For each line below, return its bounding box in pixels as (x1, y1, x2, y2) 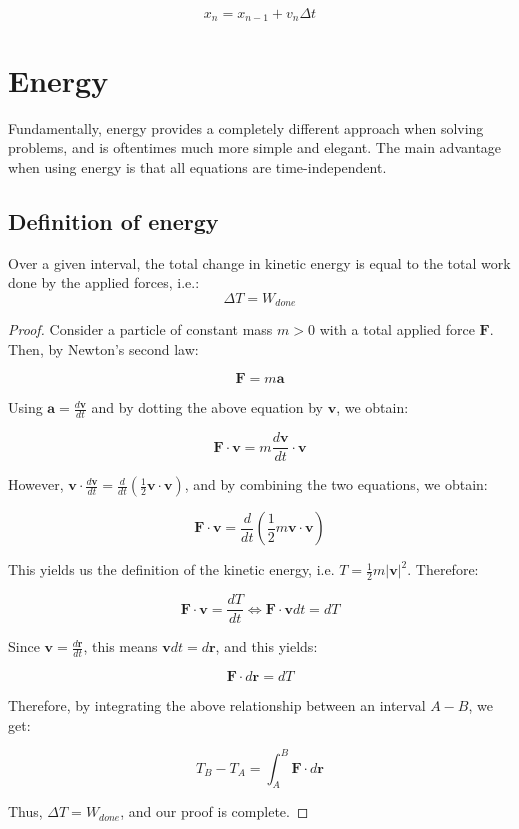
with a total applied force (319, 319, 475, 340)
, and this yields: (215, 636, 318, 657)
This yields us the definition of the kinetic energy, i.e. (8, 559, 335, 580)
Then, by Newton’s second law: (8, 338, 199, 359)
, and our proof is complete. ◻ (120, 801, 309, 822)
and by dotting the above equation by (91, 397, 323, 418)
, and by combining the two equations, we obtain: (184, 474, 488, 495)
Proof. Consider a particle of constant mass (8, 319, 273, 340)
